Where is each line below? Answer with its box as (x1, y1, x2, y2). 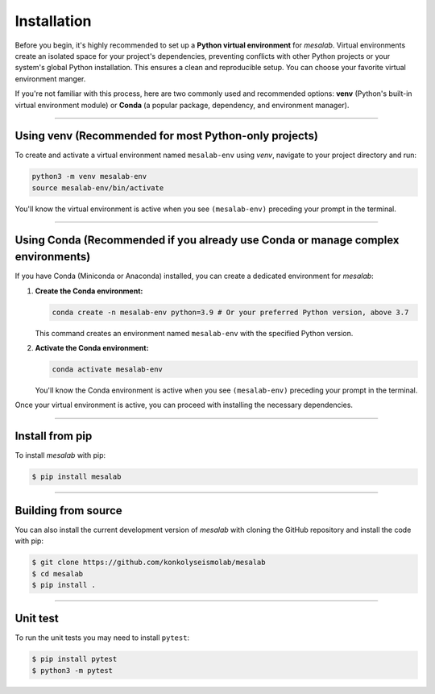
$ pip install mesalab (31, 472, 122, 481)
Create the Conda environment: (35, 286, 143, 296)
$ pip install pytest (31, 655, 118, 664)
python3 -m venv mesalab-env (31, 172, 147, 181)
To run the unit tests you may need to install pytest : (14, 633, 189, 642)
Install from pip (14, 430, 93, 443)
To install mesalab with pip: (14, 451, 106, 460)
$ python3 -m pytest (31, 666, 113, 675)
